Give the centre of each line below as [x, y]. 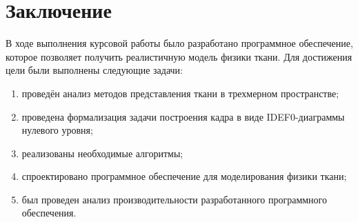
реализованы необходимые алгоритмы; [102, 153]
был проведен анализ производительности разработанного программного [174, 199]
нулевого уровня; [57, 130]
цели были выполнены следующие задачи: [94, 70]
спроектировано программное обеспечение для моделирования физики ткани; [184, 176]
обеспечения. [49, 213]
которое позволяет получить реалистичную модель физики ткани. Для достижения [179, 56]
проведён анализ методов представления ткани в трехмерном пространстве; [180, 93]
